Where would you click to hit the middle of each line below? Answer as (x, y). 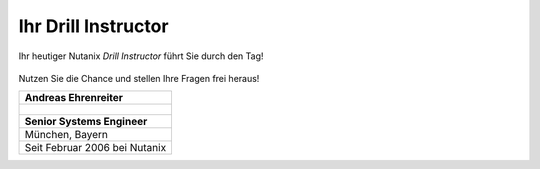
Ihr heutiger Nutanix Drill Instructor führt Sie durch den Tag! (141, 56)
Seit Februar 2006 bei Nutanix (95, 148)
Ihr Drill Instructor (93, 26)
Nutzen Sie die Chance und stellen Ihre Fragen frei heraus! (139, 78)
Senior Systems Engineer (86, 122)
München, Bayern (66, 135)
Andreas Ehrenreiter (74, 98)
